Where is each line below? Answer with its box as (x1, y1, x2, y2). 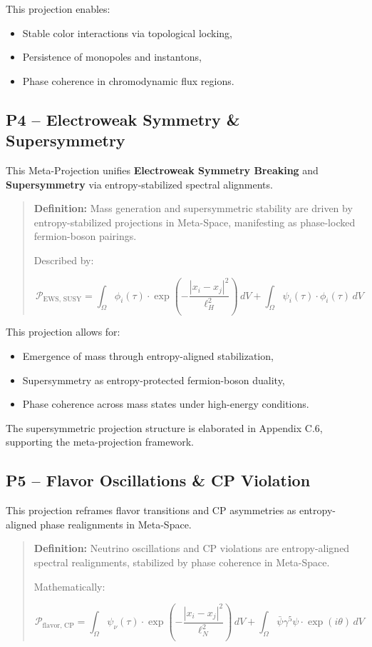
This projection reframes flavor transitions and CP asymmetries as (6, 503, 296, 518)
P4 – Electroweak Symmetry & (6, 108, 240, 130)
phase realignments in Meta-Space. (40, 516, 192, 531)
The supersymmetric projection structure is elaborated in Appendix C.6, (6, 420, 323, 435)
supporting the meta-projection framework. (6, 434, 194, 449)
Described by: (33, 252, 94, 267)
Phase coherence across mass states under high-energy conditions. (22, 396, 309, 411)
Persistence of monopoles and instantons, (22, 49, 202, 64)
